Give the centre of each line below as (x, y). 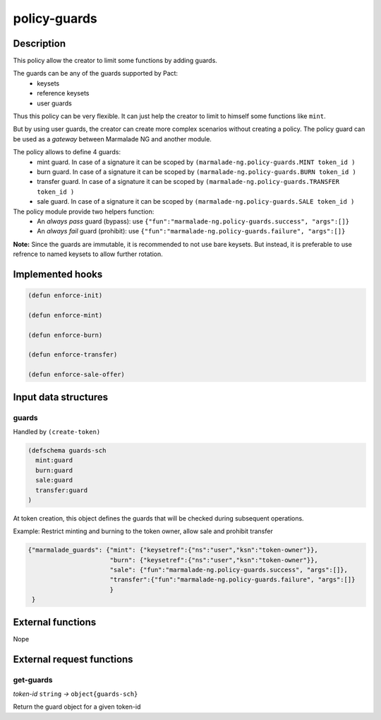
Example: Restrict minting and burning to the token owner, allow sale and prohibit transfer (143, 531)
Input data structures (61, 397)
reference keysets (63, 93)
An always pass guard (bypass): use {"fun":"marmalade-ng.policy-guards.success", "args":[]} (193, 221)
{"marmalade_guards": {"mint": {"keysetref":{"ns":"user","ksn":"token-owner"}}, (173, 550)
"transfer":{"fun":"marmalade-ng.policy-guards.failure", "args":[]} (232, 580)
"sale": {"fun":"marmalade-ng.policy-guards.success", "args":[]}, (229, 570)
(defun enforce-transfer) (73, 355)
